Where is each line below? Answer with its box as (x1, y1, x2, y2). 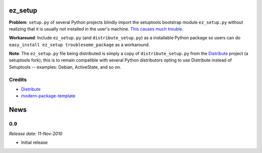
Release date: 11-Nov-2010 (9, 131, 63, 137)
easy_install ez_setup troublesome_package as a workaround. (9, 42, 150, 47)
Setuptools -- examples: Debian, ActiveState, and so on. (9, 64, 121, 70)
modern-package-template (21, 93, 76, 99)
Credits (9, 76, 27, 83)
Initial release (21, 139, 48, 145)
